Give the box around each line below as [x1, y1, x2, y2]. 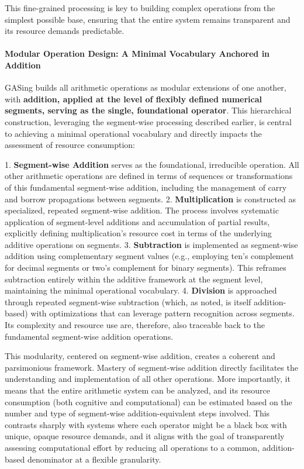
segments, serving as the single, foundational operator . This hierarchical [5, 104, 292, 116]
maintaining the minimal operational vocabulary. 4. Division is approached [5, 284, 277, 296]
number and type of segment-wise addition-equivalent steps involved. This [5, 407, 270, 419]
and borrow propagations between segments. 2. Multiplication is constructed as [5, 192, 296, 205]
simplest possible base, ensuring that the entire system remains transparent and [5, 13, 291, 25]
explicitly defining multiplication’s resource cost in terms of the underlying [5, 227, 272, 239]
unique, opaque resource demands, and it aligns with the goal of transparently [5, 430, 285, 442]
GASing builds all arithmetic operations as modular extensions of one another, [5, 81, 286, 94]
